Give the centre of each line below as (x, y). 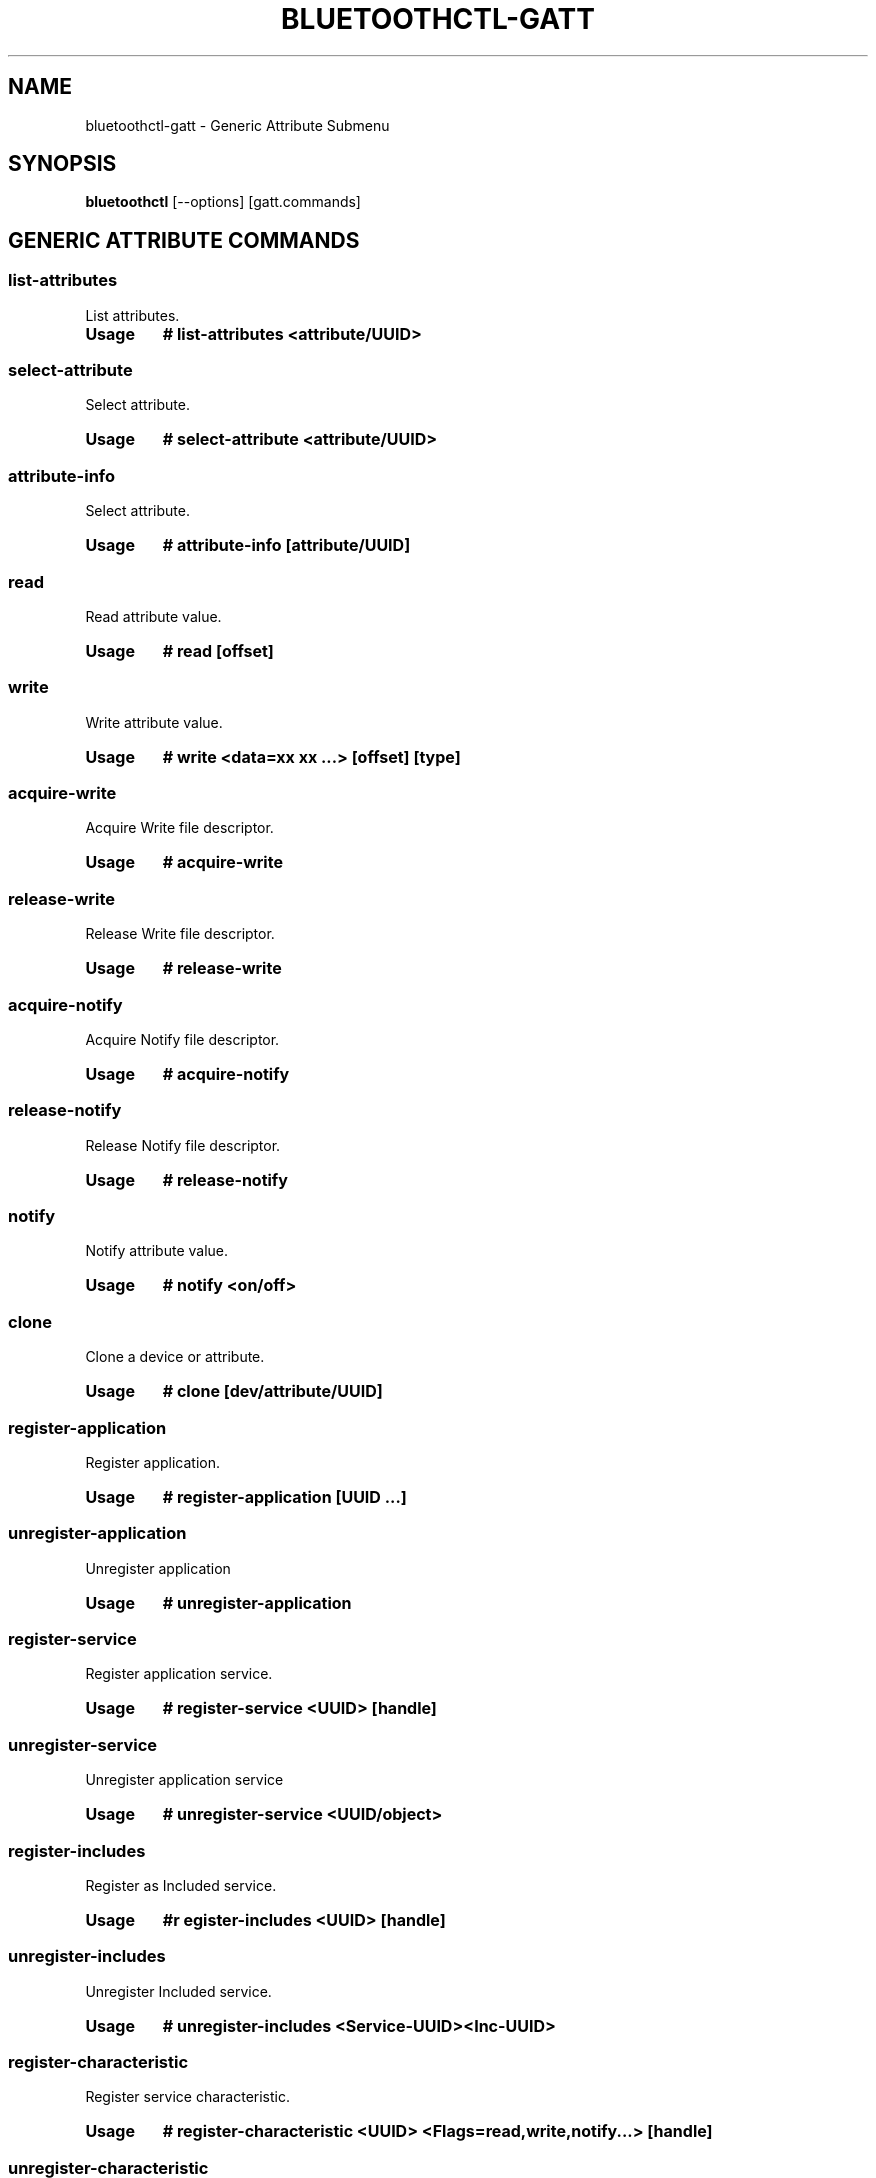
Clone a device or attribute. (175, 1357)
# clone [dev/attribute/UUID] (272, 1391)
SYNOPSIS (62, 164)
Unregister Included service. (178, 1991)
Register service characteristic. (187, 2097)
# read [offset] (218, 650)
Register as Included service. (181, 1885)
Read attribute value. (153, 616)
